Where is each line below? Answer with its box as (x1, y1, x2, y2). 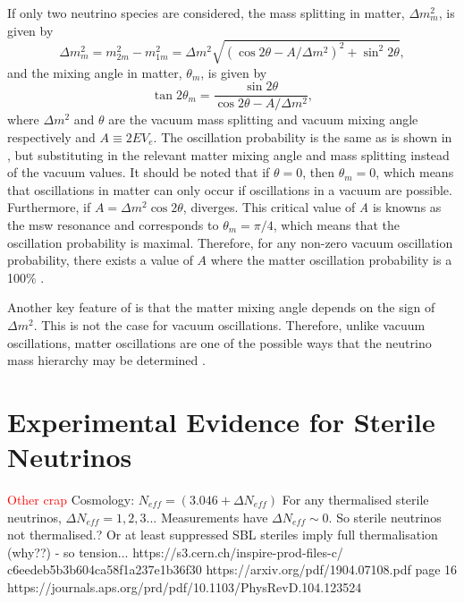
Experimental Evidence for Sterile (7, 403, 435, 439)
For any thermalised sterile (282, 490, 429, 509)
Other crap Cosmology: (7, 490, 135, 509)
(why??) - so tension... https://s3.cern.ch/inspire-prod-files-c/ (7, 542, 343, 561)
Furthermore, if (7, 198, 91, 217)
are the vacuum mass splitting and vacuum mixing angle (108, 110, 418, 129)
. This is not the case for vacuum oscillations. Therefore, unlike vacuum (33, 315, 426, 334)
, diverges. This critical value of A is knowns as (182, 198, 442, 217)
